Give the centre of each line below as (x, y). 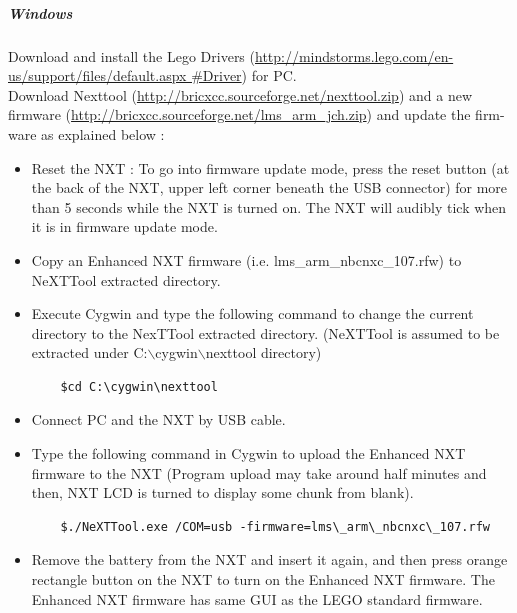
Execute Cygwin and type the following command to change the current (252, 313)
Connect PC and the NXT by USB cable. (158, 419)
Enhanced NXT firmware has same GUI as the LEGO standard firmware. (257, 598)
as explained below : (103, 133)
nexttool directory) (263, 352)
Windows (40, 12)
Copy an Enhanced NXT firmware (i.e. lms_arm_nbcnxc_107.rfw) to (246, 259)
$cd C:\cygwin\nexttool (139, 386)
